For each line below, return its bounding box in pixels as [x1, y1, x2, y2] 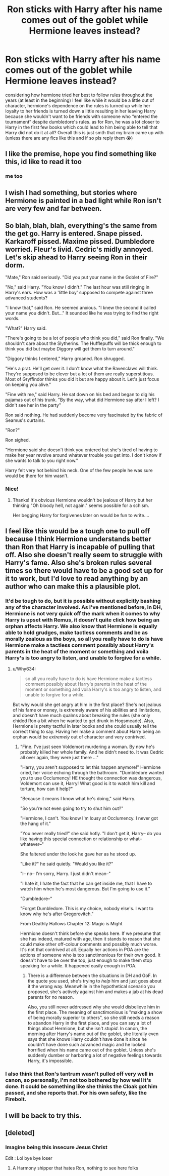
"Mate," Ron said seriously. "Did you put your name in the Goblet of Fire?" [5, 275, 158, 281]
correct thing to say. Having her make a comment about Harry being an [12, 728, 161, 735]
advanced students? [5, 295, 48, 301]
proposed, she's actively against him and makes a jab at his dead [27, 989, 163, 995]
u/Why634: [12, 666, 36, 672]
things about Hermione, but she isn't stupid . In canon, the [27, 1026, 147, 1032]
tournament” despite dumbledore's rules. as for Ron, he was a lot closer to [5, 119, 160, 125]
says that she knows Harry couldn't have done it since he [27, 1036, 147, 1042]
